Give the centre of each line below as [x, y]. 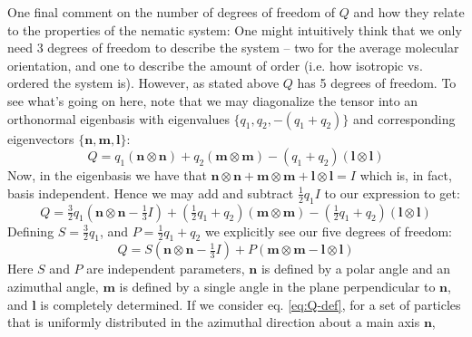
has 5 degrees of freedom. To [377, 83]
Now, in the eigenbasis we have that [107, 175]
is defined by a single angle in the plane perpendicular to [277, 286]
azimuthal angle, [53, 286]
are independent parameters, [166, 269]
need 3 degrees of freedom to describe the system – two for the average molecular [233, 48]
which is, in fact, [406, 175]
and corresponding [404, 118]
